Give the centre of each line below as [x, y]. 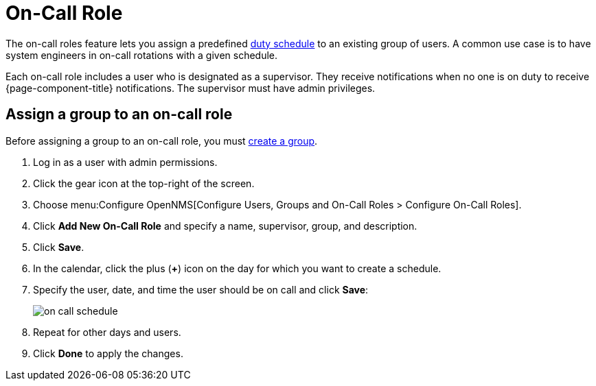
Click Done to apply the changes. [108, 353]
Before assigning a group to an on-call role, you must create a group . [162, 141]
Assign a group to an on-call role [119, 114]
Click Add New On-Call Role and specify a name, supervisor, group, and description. [225, 226]
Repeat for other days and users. [107, 332]
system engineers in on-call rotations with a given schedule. [142, 55]
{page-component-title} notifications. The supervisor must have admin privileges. [191, 88]
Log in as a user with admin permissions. [125, 162]
